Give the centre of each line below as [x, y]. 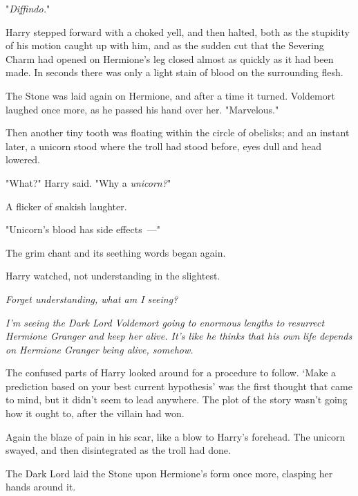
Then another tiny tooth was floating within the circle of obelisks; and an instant [178, 132]
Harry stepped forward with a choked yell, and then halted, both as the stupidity [178, 31]
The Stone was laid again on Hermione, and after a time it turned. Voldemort [170, 95]
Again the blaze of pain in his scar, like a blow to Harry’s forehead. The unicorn [176, 436]
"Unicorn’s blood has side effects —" [83, 229]
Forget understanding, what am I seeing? [92, 298]
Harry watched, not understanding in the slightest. [113, 276]
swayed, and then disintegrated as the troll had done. [118, 450]
